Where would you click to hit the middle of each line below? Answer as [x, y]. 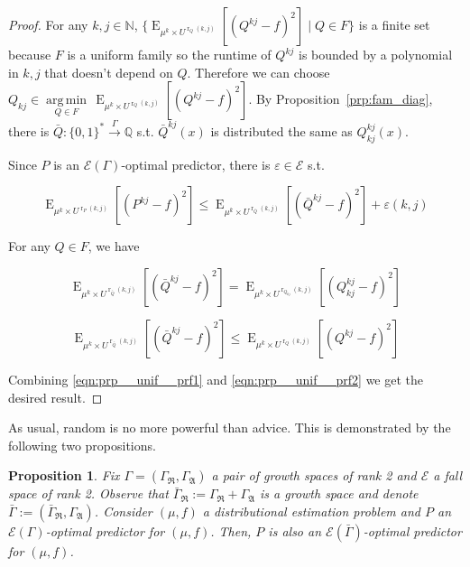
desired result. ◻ [55, 397]
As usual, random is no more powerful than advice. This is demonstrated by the [230, 428]
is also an [295, 530]
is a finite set [394, 24]
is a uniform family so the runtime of [169, 54]
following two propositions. [82, 445]
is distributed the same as [281, 130]
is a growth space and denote [339, 493]
